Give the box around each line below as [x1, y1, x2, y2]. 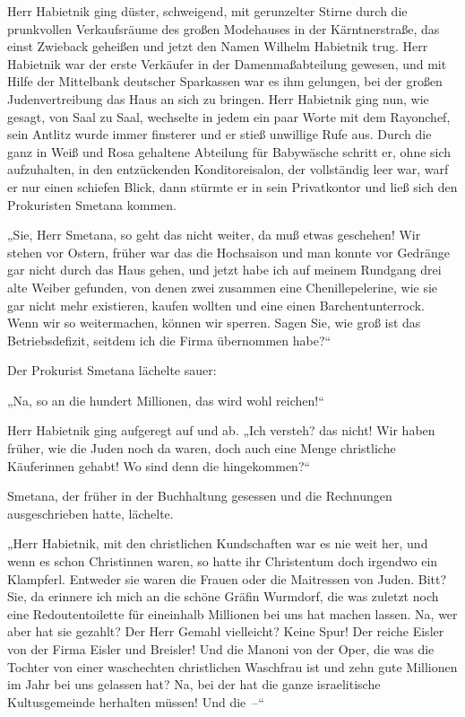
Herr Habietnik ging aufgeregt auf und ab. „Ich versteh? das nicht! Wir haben [7, 421, 435, 440]
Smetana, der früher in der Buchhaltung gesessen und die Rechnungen [7, 486, 392, 505]
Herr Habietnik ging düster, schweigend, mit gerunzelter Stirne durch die [7, 2, 408, 20]
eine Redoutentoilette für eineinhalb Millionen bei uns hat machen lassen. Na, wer [7, 604, 458, 623]
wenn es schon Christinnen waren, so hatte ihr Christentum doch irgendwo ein [7, 552, 438, 571]
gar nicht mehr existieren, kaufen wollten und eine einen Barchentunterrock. [7, 295, 426, 314]
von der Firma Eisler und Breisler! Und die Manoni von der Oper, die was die [7, 640, 435, 658]
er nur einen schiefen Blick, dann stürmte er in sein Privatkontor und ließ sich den [7, 177, 458, 196]
